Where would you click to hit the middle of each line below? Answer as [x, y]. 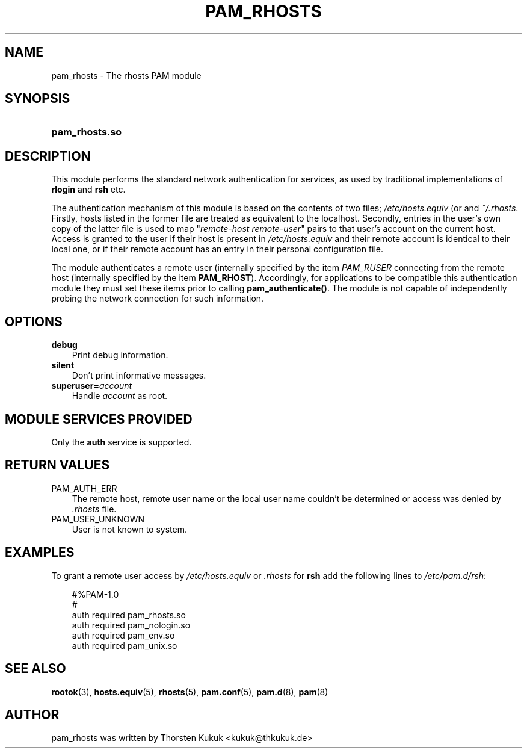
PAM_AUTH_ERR [84, 488]
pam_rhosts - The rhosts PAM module [126, 75]
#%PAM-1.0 [95, 594]
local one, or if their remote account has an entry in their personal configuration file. [217, 249]
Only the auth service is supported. [122, 442]
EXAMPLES [40, 553]
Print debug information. [120, 355]
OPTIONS [34, 321]
